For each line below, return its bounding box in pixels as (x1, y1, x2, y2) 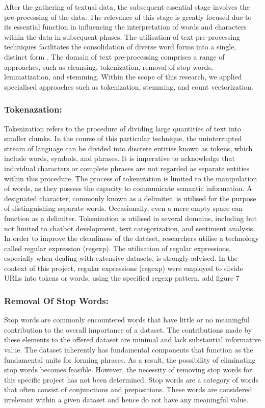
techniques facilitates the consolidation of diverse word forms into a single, (4, 41, 236, 52)
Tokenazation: (4, 103, 62, 116)
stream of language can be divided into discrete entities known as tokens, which (4, 143, 253, 153)
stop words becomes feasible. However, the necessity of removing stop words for (4, 364, 252, 375)
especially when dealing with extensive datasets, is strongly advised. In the (4, 253, 237, 263)
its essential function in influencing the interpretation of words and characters (4, 21, 247, 32)
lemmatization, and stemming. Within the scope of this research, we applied (4, 71, 242, 82)
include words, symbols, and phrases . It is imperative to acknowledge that (4, 153, 235, 164)
